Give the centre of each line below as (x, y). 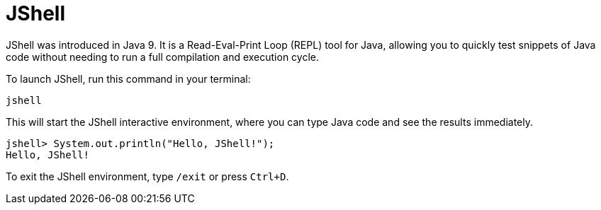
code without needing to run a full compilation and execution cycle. (163, 57)
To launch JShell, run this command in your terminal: (128, 78)
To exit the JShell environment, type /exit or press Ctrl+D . (147, 176)
